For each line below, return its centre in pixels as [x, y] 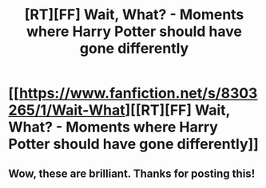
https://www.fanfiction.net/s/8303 [138, 94]
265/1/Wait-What [67, 110]
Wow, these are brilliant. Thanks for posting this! [132, 173]
